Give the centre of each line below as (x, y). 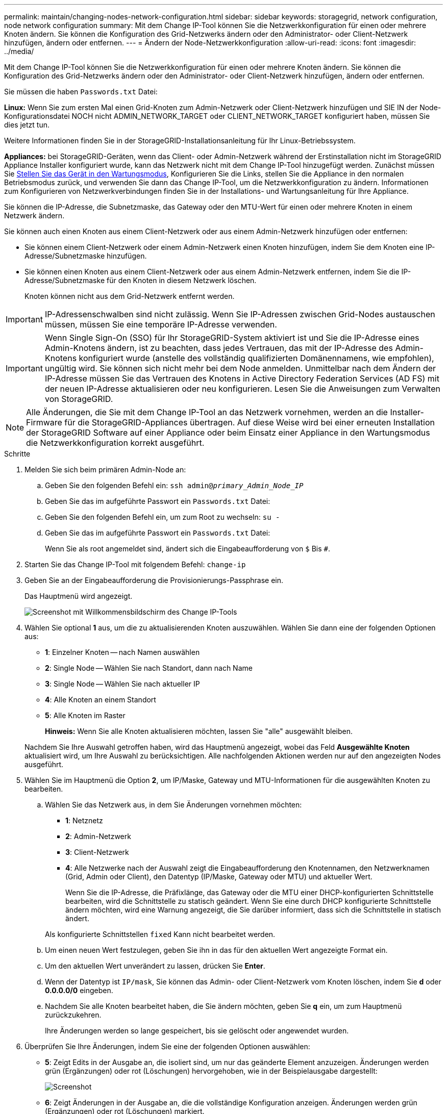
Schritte (17, 454)
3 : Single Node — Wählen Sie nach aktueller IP (122, 684)
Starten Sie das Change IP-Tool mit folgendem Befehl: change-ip (135, 564)
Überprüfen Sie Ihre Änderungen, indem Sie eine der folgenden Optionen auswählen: (167, 1046)
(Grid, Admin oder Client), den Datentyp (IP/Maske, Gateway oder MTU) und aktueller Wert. (219, 877)
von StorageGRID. (79, 399)
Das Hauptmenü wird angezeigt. (79, 596)
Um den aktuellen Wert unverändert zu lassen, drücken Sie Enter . (155, 966)
